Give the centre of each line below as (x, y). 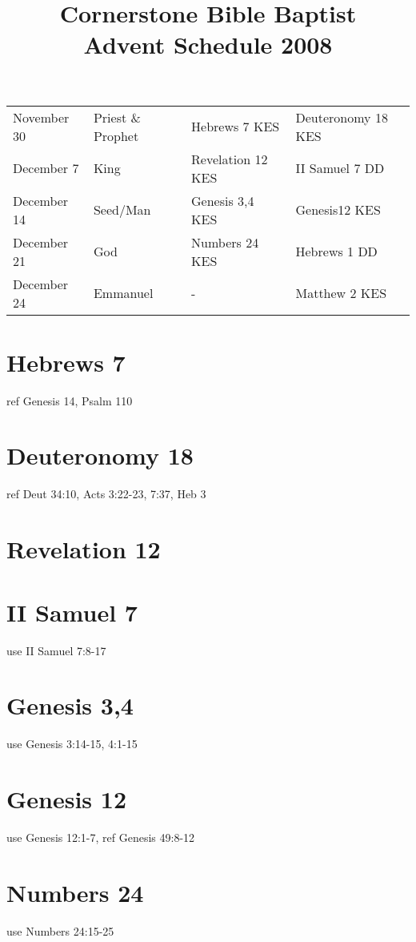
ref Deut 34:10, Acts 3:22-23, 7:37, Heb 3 (106, 494)
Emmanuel (123, 293)
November (41, 117)
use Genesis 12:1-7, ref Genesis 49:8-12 (101, 837)
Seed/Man (122, 210)
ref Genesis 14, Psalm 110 (70, 400)
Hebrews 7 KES (236, 127)
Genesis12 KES (338, 210)
